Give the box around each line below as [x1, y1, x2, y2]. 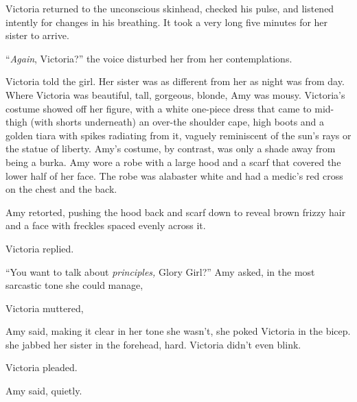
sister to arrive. [5, 28, 69, 43]
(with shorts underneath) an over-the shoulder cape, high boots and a [30, 115, 325, 129]
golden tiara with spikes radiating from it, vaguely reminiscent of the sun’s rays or [5, 128, 352, 142]
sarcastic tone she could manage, [5, 278, 143, 292]
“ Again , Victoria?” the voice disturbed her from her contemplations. [5, 51, 292, 65]
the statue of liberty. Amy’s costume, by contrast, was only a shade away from [5, 141, 336, 156]
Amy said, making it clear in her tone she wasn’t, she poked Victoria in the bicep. [5, 324, 351, 338]
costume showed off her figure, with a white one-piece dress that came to [5, 101, 312, 115]
